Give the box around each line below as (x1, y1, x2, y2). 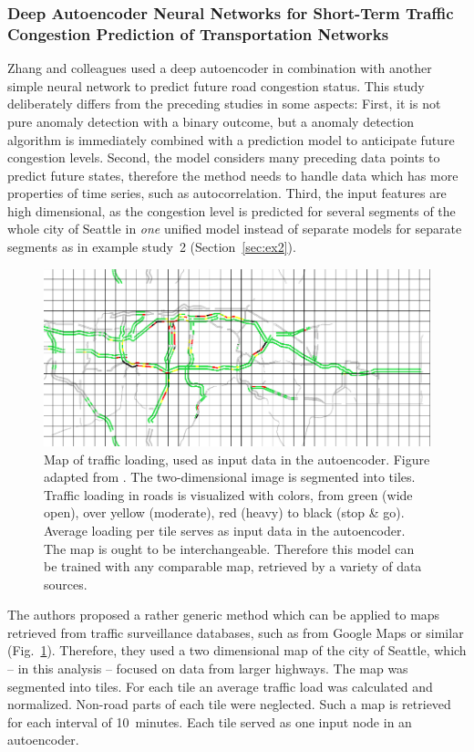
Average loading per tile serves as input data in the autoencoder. (44, 520, 406, 539)
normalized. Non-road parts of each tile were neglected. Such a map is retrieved (7, 695, 451, 714)
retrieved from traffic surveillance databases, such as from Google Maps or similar (7, 622, 464, 642)
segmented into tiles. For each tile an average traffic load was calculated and (7, 676, 433, 695)
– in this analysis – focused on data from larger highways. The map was (7, 659, 408, 678)
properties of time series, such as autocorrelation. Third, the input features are (7, 183, 447, 203)
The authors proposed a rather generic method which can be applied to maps (7, 605, 440, 624)
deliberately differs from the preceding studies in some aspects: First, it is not (7, 94, 441, 113)
